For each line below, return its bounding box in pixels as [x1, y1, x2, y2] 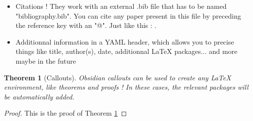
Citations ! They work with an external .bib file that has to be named [15, 1, 227, 11]
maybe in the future [15, 55, 76, 66]
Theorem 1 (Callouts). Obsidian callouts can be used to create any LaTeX [4, 72, 231, 82]
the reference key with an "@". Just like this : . [15, 20, 157, 30]
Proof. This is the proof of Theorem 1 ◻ [4, 108, 127, 118]
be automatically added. [4, 91, 74, 101]
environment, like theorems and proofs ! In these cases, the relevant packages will [4, 82, 249, 92]
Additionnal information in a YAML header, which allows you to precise [15, 36, 234, 47]
